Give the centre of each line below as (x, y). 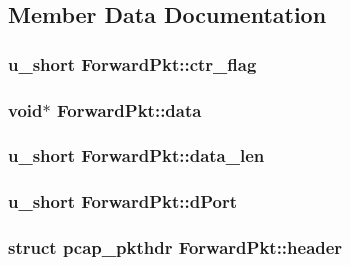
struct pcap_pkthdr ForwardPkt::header (175, 247)
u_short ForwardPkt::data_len (136, 155)
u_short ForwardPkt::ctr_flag (132, 63)
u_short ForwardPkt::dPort (122, 201)
